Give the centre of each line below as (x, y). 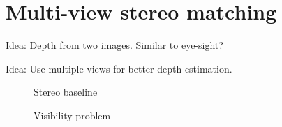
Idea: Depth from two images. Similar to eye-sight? (114, 45)
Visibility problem (72, 115)
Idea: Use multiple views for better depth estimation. (119, 68)
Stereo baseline (66, 92)
